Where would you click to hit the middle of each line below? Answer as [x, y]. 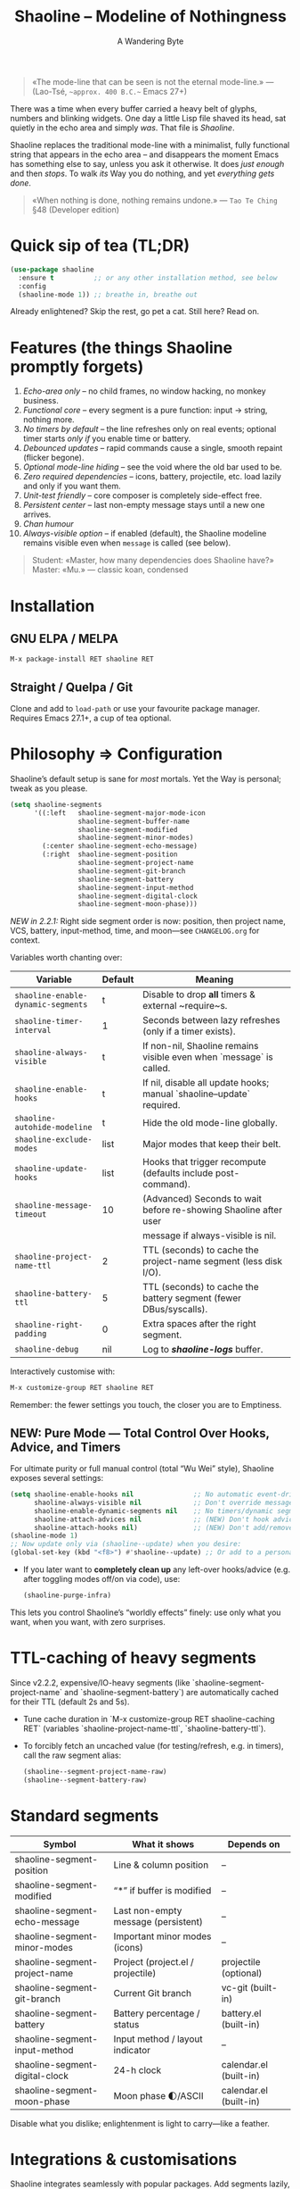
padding [31, 1334]
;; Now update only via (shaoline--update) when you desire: [126, 1544]
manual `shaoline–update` [196, 1094]
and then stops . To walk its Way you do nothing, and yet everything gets [142, 173]
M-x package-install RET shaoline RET [82, 659]
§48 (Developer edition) [75, 209]
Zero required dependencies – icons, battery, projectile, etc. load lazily [152, 477]
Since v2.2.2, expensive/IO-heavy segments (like [100, 1682]
